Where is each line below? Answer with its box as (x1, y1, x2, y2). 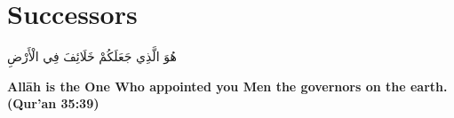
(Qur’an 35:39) (7, 94, 100, 113)
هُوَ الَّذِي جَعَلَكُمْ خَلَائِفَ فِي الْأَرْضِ (7, 47, 177, 66)
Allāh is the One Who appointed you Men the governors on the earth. (7, 76, 448, 95)
